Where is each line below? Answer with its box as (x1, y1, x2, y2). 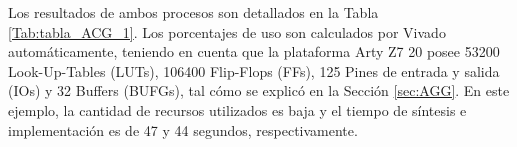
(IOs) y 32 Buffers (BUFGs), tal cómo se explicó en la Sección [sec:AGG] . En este (8, 80, 510, 101)
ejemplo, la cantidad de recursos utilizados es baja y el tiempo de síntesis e (8, 99, 467, 120)
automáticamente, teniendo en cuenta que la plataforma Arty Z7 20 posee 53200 (8, 41, 500, 62)
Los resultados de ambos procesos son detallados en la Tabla (8, 2, 379, 22)
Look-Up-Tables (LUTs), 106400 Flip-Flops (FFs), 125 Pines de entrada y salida (8, 60, 500, 81)
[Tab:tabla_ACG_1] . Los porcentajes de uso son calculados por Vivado (8, 21, 446, 42)
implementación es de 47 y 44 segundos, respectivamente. (8, 119, 358, 140)
